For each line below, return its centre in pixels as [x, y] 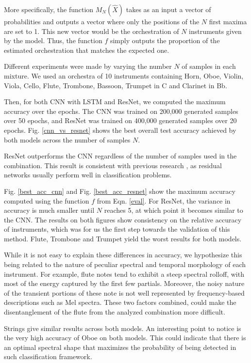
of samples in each [209, 66]
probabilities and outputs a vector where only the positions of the [102, 21]
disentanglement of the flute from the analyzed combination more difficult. [115, 312]
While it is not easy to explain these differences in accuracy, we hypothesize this [123, 255]
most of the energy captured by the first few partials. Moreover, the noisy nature [124, 283]
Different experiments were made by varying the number [88, 66]
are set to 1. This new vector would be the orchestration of [92, 31]
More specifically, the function [49, 9]
